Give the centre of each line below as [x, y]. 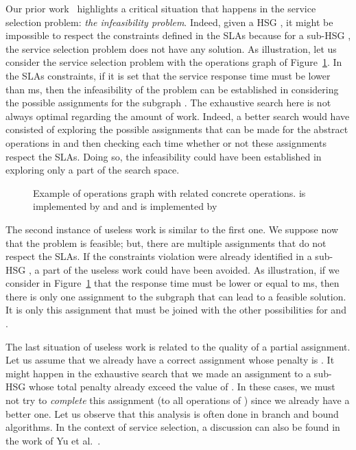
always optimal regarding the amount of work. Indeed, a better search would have [178, 116]
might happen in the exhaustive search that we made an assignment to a [158, 373]
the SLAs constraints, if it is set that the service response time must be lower [168, 75]
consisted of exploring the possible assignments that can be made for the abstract [177, 129]
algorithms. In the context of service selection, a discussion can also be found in [173, 427]
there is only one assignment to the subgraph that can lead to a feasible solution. [176, 296]
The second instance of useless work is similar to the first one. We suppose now [172, 229]
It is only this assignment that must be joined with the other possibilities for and [176, 310]
